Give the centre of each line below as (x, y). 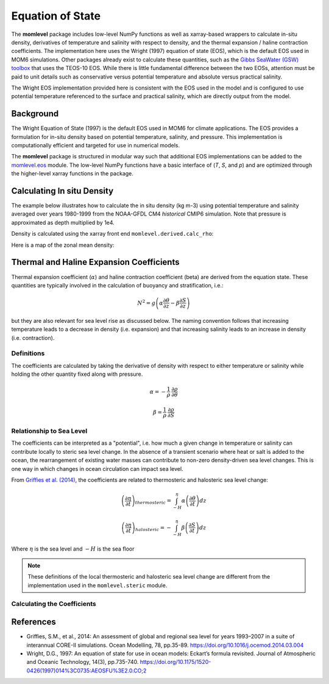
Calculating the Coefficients (54, 604)
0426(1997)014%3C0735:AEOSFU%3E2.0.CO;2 (87, 671)
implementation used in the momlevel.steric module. (97, 585)
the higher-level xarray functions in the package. (73, 174)
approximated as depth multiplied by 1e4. (63, 222)
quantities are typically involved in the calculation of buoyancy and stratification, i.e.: (117, 285)
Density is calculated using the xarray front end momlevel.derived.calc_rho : (112, 234)
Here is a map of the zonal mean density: (63, 245)
